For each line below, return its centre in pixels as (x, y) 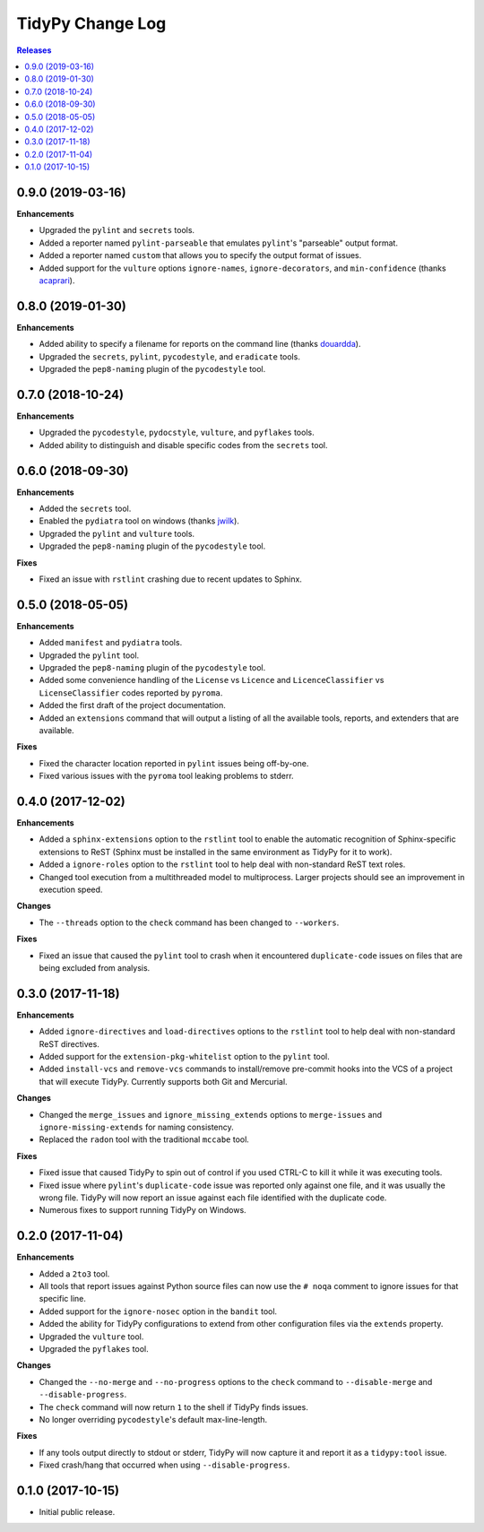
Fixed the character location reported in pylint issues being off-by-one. (174, 763)
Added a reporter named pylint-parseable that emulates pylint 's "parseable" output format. (219, 243)
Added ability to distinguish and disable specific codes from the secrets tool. (183, 445)
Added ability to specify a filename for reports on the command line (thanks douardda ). (200, 344)
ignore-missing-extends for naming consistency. (137, 1127)
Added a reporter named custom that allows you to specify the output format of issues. (200, 255)
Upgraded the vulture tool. (91, 1337)
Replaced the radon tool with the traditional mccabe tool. (144, 1139)
